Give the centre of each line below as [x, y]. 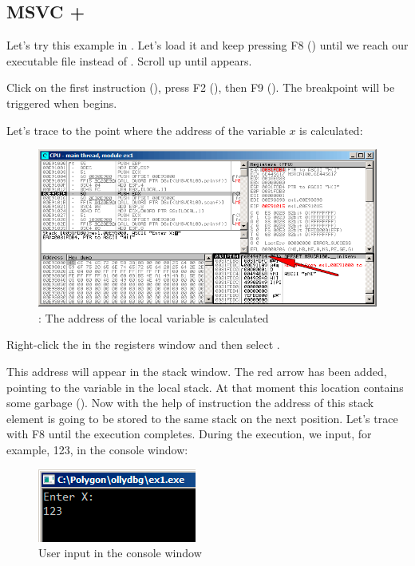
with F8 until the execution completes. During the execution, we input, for [189, 434]
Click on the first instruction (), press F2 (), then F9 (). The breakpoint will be [201, 87]
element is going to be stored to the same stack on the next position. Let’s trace [202, 418]
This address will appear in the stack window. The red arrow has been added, [197, 371]
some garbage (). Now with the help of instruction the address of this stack [190, 403]
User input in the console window [120, 553]
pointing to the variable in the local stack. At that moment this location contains [205, 387]
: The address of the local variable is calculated [154, 317]
